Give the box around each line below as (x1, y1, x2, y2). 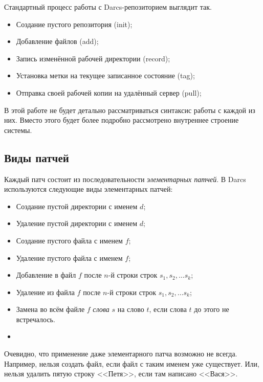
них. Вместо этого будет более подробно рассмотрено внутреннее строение (4, 115, 239, 125)
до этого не (194, 304, 229, 314)
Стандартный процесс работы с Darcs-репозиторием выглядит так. (4, 2, 212, 12)
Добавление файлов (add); (16, 36, 99, 47)
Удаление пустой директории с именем (16, 218, 138, 229)
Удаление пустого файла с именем (16, 252, 123, 263)
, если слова (149, 304, 187, 314)
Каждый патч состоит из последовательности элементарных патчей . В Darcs (4, 173, 246, 184)
